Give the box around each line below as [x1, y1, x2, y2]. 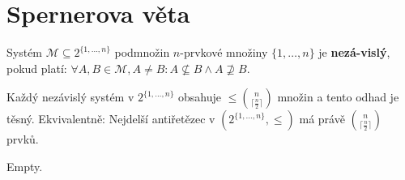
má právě [299, 110, 345, 127]
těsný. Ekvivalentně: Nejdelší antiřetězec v [6, 110, 215, 127]
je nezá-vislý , [318, 44, 390, 61]
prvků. [6, 131, 39, 148]
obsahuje [178, 88, 221, 105]
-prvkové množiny [180, 44, 268, 61]
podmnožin [114, 44, 170, 61]
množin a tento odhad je [277, 88, 399, 105]
